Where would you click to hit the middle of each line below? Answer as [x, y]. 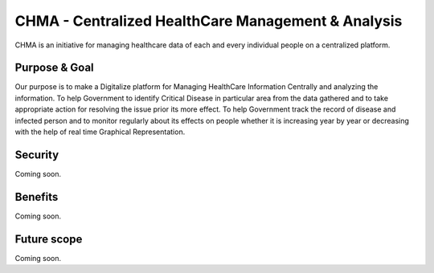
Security [37, 155]
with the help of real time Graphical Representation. [100, 132]
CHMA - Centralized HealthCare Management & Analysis [209, 21]
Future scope [49, 239]
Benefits [37, 197]
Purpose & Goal [54, 68]
